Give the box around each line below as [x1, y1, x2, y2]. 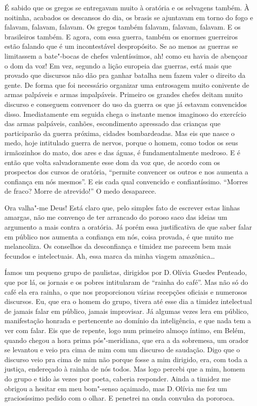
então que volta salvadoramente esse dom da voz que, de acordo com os [4, 157, 220, 167]
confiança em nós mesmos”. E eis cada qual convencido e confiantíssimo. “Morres [4, 176, 248, 186]
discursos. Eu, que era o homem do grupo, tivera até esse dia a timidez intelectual [4, 296, 252, 306]
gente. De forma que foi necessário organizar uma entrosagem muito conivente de [4, 79, 250, 90]
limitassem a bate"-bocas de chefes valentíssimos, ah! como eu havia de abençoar [4, 50, 248, 61]
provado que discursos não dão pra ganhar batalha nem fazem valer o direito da [4, 70, 246, 80]
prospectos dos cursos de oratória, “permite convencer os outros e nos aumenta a [4, 167, 249, 177]
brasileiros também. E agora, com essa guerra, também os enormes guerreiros [4, 31, 238, 41]
